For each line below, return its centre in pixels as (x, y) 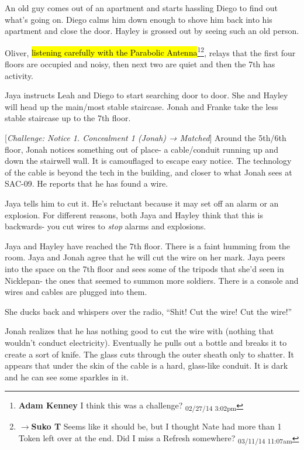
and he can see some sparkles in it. (67, 377)
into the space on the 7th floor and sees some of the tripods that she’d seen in (144, 268)
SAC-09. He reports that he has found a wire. (87, 183)
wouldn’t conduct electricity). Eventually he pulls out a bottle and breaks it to (146, 342)
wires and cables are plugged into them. (76, 292)
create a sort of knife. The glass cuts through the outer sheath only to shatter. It (149, 354)
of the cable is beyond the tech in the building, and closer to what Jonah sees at (148, 172)
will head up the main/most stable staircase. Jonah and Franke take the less (141, 106)
